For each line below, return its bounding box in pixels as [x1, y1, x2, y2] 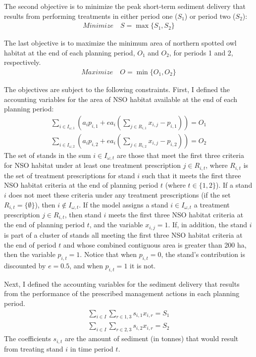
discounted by [4, 260, 46, 270]
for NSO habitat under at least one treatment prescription [4, 160, 181, 170]
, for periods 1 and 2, [169, 47, 233, 57]
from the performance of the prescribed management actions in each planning [4, 288, 240, 299]
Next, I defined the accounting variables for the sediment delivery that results [4, 278, 240, 289]
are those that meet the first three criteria [116, 150, 244, 160]
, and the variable [89, 219, 143, 230]
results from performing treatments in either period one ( [4, 10, 178, 21]
